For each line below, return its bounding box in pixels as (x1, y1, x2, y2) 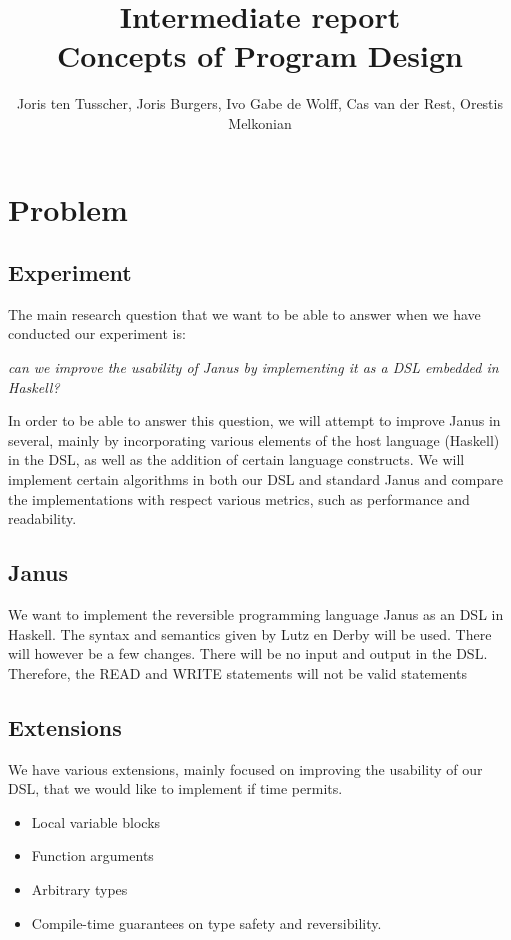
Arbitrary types (31, 878, 128, 899)
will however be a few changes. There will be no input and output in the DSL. (8, 643, 488, 664)
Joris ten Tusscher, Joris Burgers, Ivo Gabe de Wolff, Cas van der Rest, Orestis (17, 93, 503, 114)
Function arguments (31, 845, 154, 866)
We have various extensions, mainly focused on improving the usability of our (8, 758, 483, 779)
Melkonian (228, 112, 292, 133)
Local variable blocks (31, 811, 161, 832)
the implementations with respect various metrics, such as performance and (8, 488, 470, 509)
